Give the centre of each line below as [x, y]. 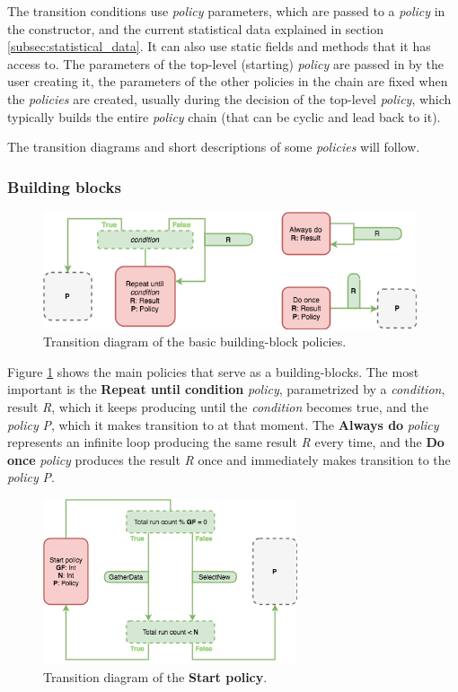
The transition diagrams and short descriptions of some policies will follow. [214, 147]
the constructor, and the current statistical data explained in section [195, 28]
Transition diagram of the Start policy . [155, 676]
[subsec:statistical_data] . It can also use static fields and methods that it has [219, 46]
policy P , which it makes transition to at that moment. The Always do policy [223, 424]
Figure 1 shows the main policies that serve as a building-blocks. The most [213, 371]
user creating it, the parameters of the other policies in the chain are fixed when [228, 81]
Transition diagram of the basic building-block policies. [195, 342]
